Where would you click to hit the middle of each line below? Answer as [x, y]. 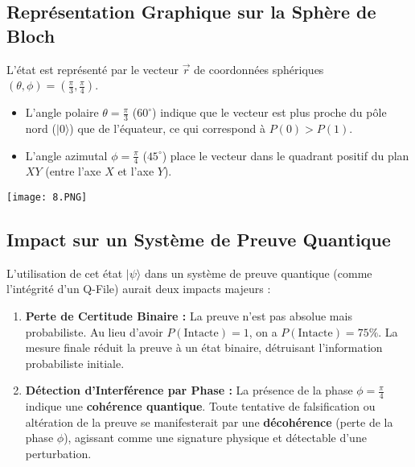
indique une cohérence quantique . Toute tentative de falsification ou [200, 406]
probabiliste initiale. [75, 363]
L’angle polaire [62, 112]
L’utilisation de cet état [65, 273]
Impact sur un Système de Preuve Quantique [199, 240]
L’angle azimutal [66, 155]
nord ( [41, 128]
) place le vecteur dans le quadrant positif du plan [286, 155]
